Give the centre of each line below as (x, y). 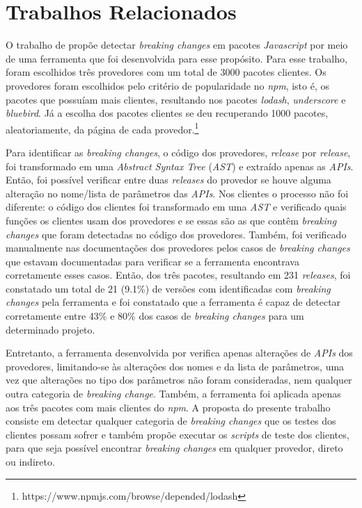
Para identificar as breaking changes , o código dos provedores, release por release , (178, 152)
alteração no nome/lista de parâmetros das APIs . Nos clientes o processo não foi (177, 193)
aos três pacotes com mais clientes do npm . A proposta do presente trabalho (168, 407)
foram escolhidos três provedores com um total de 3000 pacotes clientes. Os (166, 72)
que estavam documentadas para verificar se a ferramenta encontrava (152, 261)
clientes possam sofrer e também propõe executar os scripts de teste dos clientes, (178, 434)
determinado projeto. (50, 329)
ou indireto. (30, 461)
